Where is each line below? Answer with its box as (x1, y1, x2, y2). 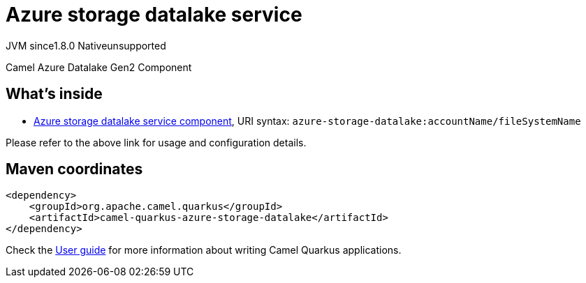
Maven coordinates (6, 160, 143, 178)
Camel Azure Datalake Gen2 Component (6, 61, 192, 73)
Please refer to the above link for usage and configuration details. (6, 136, 307, 148)
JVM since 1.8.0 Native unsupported (6, 39, 166, 52)
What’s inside (6, 85, 103, 103)
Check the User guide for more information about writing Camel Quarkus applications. (6, 244, 402, 257)
